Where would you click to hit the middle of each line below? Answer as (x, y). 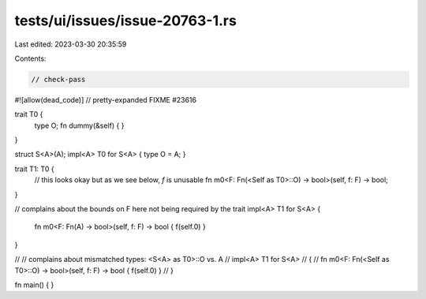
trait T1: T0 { (34, 169)
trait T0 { (29, 114)
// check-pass (58, 79)
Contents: (30, 58)
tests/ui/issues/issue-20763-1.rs (125, 21)
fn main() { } (34, 285)
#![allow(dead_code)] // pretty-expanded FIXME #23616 (106, 99)
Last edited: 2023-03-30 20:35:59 (71, 44)
